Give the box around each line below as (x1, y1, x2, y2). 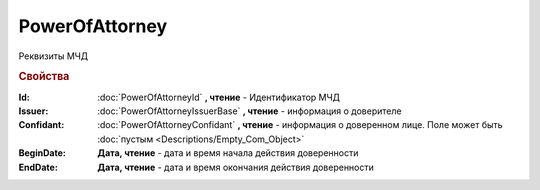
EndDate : (18, 161, 59, 173)
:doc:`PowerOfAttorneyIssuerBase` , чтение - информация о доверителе (97, 105, 402, 117)
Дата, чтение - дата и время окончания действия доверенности (97, 161, 375, 173)
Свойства (18, 70, 70, 84)
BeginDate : (18, 147, 67, 159)
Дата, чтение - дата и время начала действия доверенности (97, 147, 359, 159)
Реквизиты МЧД (18, 50, 89, 62)
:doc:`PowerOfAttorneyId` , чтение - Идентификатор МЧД (97, 91, 340, 103)
